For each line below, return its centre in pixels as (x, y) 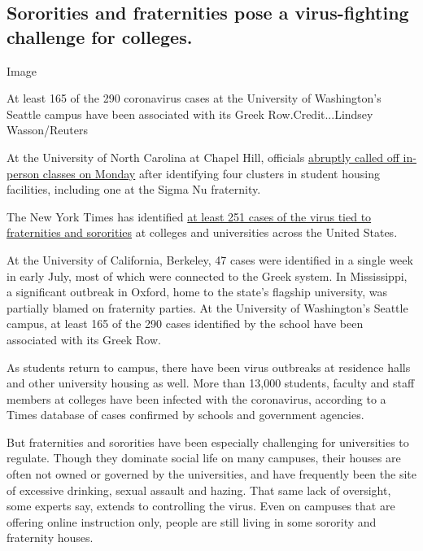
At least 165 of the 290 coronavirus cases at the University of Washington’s (194, 98)
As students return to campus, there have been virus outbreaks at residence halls (209, 367)
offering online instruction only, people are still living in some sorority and (192, 521)
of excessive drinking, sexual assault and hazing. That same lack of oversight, (199, 490)
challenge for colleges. (100, 36)
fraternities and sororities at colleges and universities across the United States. (202, 232)
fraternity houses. (50, 538)
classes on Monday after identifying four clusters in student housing (211, 173)
